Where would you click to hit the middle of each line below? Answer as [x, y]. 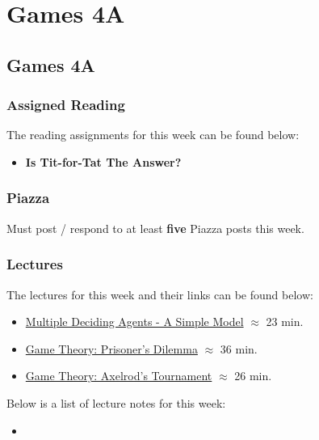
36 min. [239, 348]
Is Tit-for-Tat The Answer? [103, 161]
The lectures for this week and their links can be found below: [160, 294]
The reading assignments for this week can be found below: [153, 135]
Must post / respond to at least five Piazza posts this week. [155, 228]
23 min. [285, 322]
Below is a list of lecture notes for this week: [116, 402]
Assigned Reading [66, 105]
